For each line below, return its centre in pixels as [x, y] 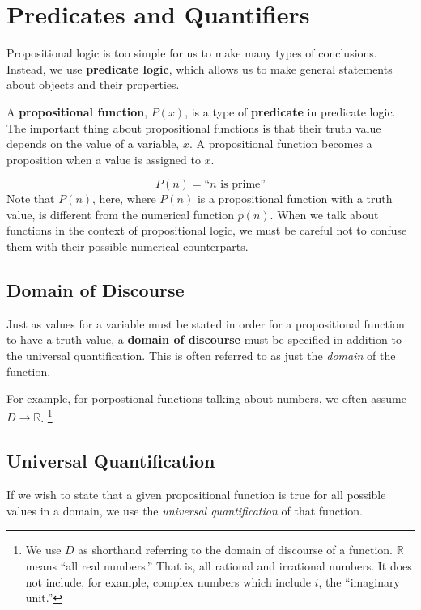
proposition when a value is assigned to [104, 159]
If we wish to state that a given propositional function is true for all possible [196, 495]
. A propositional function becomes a [281, 144]
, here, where [124, 199]
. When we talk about [324, 214]
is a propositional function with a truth [295, 199]
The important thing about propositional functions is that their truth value [194, 127]
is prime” [243, 185]
